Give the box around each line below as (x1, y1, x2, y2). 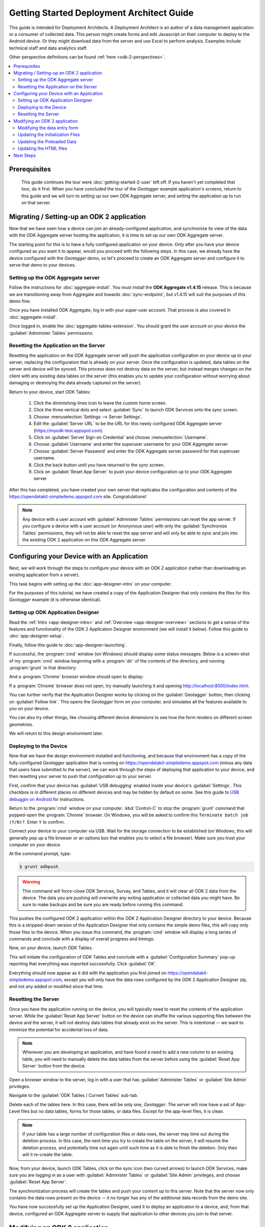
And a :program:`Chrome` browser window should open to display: (9, 674, 144, 680)
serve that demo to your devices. (9, 262, 76, 268)
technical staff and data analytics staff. (9, 45, 88, 51)
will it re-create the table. (22, 1151, 73, 1158)
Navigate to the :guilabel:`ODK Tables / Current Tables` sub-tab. (9, 1093, 138, 1098)
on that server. (21, 200, 51, 206)
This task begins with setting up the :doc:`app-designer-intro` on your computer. (9, 581, 172, 587)
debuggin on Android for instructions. (9, 796, 85, 802)
